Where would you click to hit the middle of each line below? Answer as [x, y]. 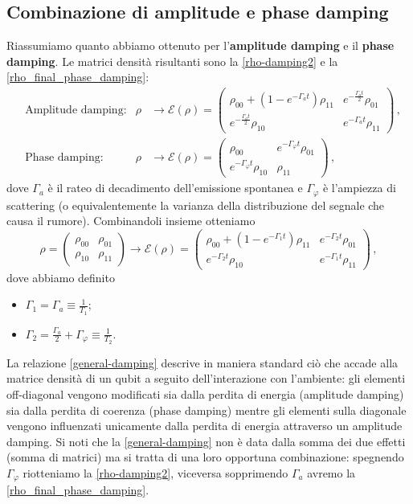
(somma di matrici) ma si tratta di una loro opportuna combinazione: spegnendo [205, 457]
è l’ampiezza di [359, 188]
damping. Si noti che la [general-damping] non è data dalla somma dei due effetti [206, 441]
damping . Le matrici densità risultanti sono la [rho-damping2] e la [172, 61]
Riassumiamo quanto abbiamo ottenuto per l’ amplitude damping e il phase [200, 45]
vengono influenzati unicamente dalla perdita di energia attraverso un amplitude [204, 426]
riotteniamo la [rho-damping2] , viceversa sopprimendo [155, 473]
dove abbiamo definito [61, 277]
